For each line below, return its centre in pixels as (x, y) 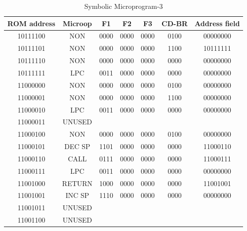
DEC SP (77, 146)
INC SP (77, 195)
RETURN (77, 183)
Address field (217, 23)
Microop (77, 23)
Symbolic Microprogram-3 (123, 6)
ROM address (31, 23)
